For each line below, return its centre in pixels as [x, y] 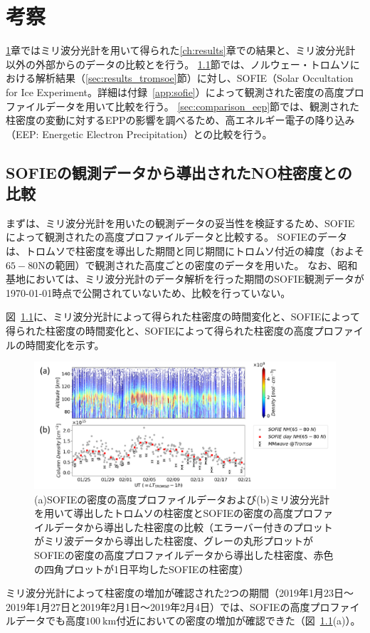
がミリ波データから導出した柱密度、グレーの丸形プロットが [174, 541]
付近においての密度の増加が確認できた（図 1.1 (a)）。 [238, 621]
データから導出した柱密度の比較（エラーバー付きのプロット [193, 527]
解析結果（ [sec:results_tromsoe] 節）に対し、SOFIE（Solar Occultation [194, 78]
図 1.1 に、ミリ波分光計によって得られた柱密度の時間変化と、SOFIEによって [183, 316]
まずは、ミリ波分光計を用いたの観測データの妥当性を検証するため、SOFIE [180, 223]
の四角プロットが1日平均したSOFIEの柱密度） [142, 569]
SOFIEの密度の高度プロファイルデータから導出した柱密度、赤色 [184, 555]
